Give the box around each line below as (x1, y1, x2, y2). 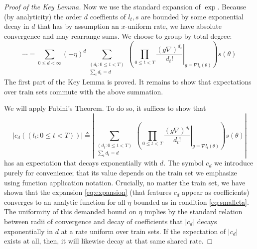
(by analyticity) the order (4, 11, 82, 21)
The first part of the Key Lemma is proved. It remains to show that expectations (4, 76, 252, 86)
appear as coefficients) (182, 187, 250, 197)
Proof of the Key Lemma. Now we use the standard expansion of (4, 1, 201, 11)
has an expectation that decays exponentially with (4, 158, 158, 168)
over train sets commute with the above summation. (4, 86, 163, 96)
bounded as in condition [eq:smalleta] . (133, 196, 249, 207)
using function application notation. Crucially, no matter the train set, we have (4, 177, 246, 187)
